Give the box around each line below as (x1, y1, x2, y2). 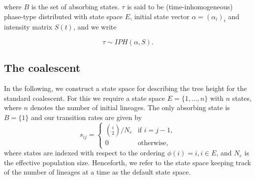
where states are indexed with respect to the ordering (4, 148, 165, 158)
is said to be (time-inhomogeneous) (127, 1, 233, 11)
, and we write (73, 22, 117, 32)
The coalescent (4, 60, 81, 75)
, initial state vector (130, 11, 190, 21)
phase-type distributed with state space (4, 11, 123, 21)
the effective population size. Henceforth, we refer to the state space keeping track (4, 157, 251, 167)
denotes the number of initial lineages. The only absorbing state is (30, 102, 230, 113)
